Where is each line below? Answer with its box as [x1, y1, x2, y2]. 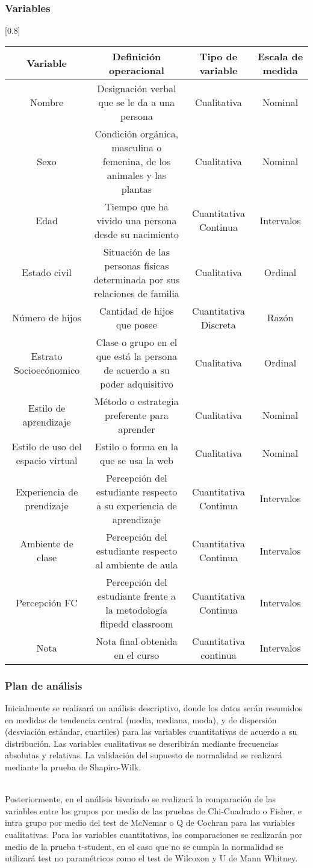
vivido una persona [96, 213, 177, 227]
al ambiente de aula [95, 557, 178, 571]
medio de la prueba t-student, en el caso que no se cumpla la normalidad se [5, 840, 284, 852]
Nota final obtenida [96, 634, 178, 648]
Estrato [31, 348, 63, 363]
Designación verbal [97, 81, 176, 95]
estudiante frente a [97, 588, 176, 603]
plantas [121, 181, 152, 196]
